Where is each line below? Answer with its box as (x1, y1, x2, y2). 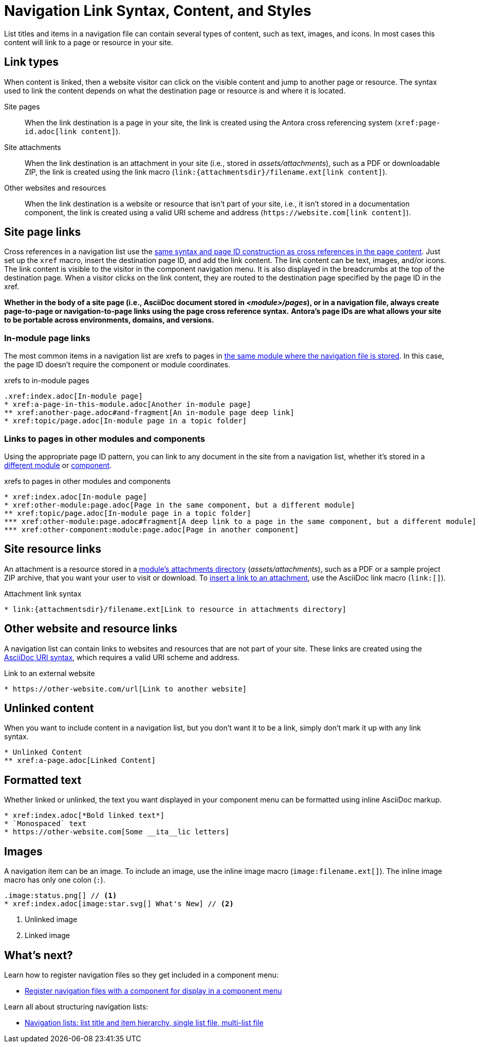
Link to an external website (4, 668, 95, 678)
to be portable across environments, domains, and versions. (4, 315, 214, 325)
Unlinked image (25, 915, 78, 924)
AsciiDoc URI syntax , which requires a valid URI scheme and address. (4, 652, 240, 662)
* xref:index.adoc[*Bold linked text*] (4, 811, 164, 820)
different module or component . (4, 460, 112, 470)
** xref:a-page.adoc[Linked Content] (4, 756, 156, 765)
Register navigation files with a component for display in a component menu (25, 986, 282, 995)
